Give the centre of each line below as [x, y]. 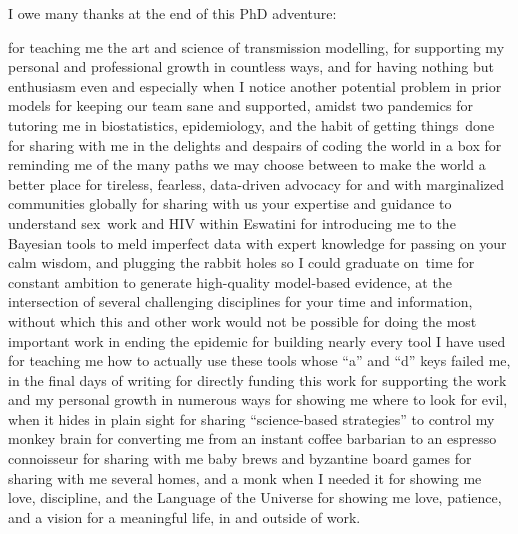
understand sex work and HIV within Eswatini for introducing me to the [232, 222]
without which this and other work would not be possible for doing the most [242, 320]
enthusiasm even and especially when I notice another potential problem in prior [255, 85]
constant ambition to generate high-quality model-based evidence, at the [230, 281]
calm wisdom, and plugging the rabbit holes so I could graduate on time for [241, 262]
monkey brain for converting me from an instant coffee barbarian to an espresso [252, 438]
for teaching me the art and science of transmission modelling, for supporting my [256, 46]
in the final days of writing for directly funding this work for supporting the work [257, 379]
